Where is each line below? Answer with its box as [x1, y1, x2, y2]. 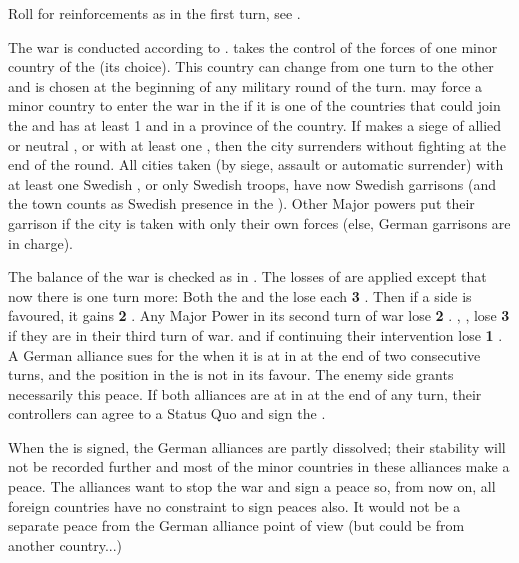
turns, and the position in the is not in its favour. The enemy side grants [8, 364, 454, 385]
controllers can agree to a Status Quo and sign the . [8, 403, 326, 424]
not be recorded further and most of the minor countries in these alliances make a [8, 456, 510, 477]
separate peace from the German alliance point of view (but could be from [8, 515, 465, 536]
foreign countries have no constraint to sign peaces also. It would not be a [8, 495, 461, 516]
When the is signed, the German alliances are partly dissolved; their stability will [8, 436, 506, 457]
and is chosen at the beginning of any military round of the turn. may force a [8, 75, 483, 96]
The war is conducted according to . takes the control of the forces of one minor [8, 36, 498, 57]
